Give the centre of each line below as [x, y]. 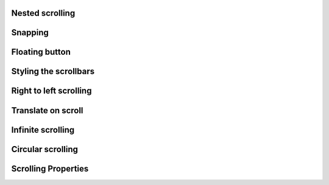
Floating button [41, 52]
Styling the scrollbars [53, 72]
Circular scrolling [45, 149]
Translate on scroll [47, 110]
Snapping [30, 33]
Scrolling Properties [50, 168]
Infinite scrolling [43, 130]
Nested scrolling [43, 13]
